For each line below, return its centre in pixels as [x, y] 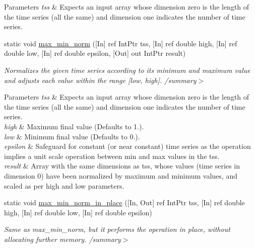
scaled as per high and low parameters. [64, 185]
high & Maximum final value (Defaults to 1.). [74, 126]
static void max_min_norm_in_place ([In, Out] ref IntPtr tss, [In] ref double [124, 202]
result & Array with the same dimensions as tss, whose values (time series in [122, 166]
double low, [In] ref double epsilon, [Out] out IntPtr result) [95, 53]
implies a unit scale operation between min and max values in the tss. [112, 156]
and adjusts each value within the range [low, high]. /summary [100, 80]
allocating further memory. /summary [62, 239]
